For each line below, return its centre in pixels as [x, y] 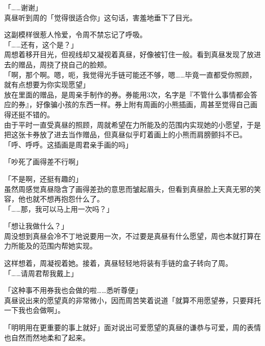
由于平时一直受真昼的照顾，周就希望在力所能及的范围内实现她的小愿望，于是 [132, 124]
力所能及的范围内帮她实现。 [50, 246]
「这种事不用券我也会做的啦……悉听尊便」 [73, 290]
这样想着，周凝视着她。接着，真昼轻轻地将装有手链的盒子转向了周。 [118, 263]
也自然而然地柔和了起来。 [47, 337]
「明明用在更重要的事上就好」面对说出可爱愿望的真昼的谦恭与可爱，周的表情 [132, 327]
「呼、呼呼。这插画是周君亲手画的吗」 [68, 144]
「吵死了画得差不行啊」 [43, 162]
